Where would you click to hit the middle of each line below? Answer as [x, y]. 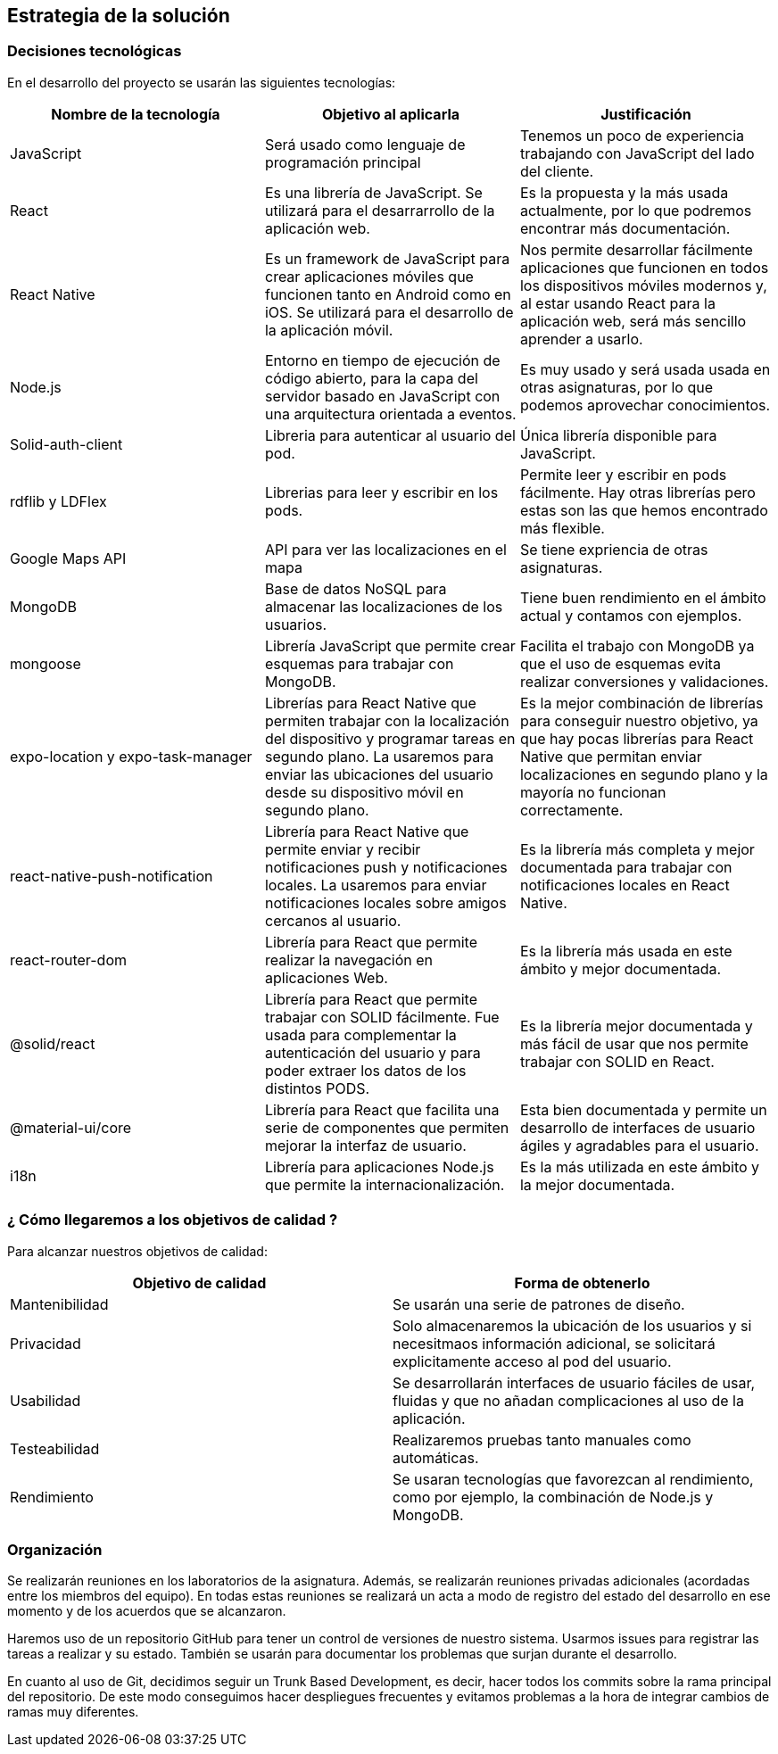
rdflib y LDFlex [58, 501]
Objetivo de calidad [199, 1282]
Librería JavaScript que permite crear [390, 645]
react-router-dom [69, 960]
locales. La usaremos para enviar [376, 885]
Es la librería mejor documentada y [636, 1026]
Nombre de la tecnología [136, 114]
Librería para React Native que [367, 831]
